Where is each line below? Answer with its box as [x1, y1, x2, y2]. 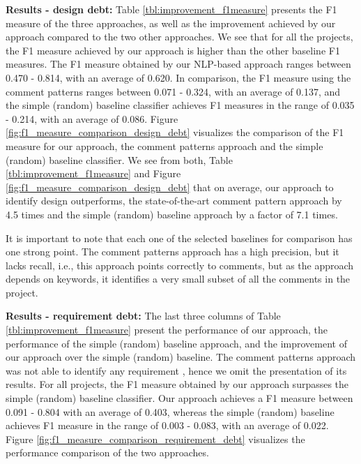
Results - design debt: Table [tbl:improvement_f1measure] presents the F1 [6, 2, 337, 16]
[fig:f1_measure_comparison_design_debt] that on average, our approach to [6, 179, 334, 194]
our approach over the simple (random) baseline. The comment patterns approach [6, 350, 356, 364]
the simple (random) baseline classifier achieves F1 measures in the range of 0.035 [6, 98, 355, 112]
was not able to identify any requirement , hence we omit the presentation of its [6, 363, 347, 377]
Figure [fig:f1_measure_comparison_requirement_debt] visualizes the [6, 431, 305, 446]
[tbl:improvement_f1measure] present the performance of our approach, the [6, 322, 328, 337]
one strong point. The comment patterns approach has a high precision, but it [6, 244, 339, 259]
